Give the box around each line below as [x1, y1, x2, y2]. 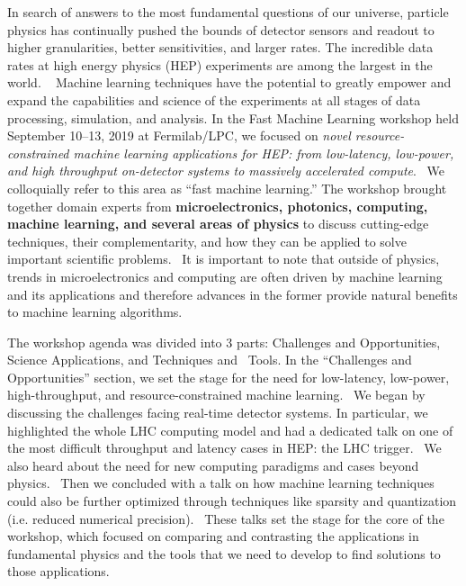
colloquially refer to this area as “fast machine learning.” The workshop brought [7, 178, 447, 197]
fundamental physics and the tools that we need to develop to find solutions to [7, 544, 441, 563]
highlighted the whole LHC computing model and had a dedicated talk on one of [7, 420, 453, 439]
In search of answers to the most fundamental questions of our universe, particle [7, 3, 449, 21]
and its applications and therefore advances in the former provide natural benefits [7, 284, 458, 303]
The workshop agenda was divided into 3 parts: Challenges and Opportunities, [7, 332, 441, 351]
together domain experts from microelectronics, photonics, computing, [7, 196, 428, 215]
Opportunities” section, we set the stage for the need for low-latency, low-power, [7, 367, 450, 386]
